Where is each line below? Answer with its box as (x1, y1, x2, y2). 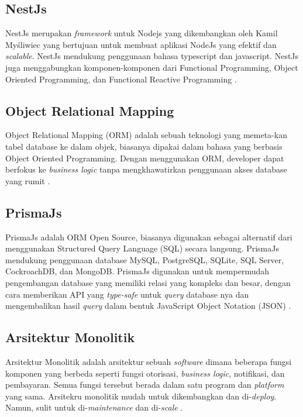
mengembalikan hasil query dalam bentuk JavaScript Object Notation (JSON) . (5, 299, 291, 312)
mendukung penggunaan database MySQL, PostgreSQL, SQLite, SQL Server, (5, 253, 284, 266)
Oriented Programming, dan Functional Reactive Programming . (5, 73, 237, 85)
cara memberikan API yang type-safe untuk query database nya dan (5, 288, 249, 300)
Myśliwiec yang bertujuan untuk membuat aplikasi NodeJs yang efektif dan (5, 38, 277, 50)
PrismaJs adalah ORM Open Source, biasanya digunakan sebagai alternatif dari (5, 230, 292, 243)
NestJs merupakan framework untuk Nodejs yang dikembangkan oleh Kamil (5, 27, 278, 39)
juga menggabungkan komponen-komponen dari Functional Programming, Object (5, 61, 298, 73)
